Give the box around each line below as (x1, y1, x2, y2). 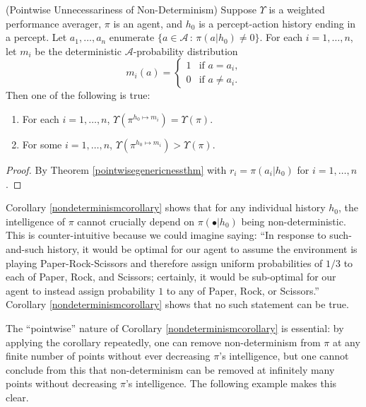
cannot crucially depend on (77, 213, 195, 228)
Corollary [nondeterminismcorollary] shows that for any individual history (6, 200, 326, 215)
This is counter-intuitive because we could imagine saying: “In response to (6, 228, 326, 242)
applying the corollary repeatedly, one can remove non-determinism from (6, 334, 321, 349)
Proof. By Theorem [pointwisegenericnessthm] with (6, 162, 227, 177)
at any (332, 334, 360, 349)
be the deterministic (35, 43, 122, 58)
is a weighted (268, 2, 325, 16)
